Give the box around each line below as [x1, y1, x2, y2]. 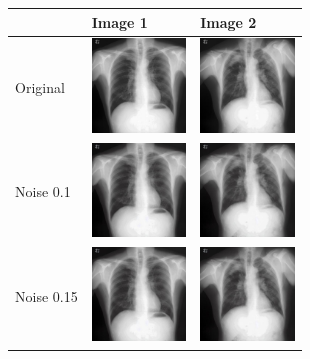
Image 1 [91, 11, 148, 32]
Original [15, 77, 65, 98]
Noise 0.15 [15, 285, 78, 306]
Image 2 [200, 11, 257, 32]
